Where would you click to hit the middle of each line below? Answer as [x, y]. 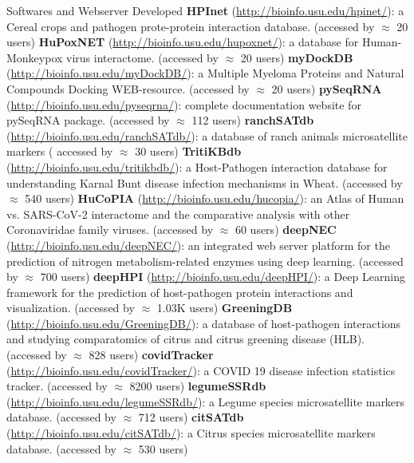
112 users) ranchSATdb [253, 120]
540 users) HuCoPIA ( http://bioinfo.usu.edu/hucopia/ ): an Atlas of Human [215, 198]
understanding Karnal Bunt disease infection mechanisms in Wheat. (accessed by [205, 182]
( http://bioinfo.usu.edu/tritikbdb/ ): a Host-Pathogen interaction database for [197, 166]
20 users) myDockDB [297, 57]
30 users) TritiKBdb [188, 151]
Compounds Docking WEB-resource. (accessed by [128, 88]
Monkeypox [35, 57]
